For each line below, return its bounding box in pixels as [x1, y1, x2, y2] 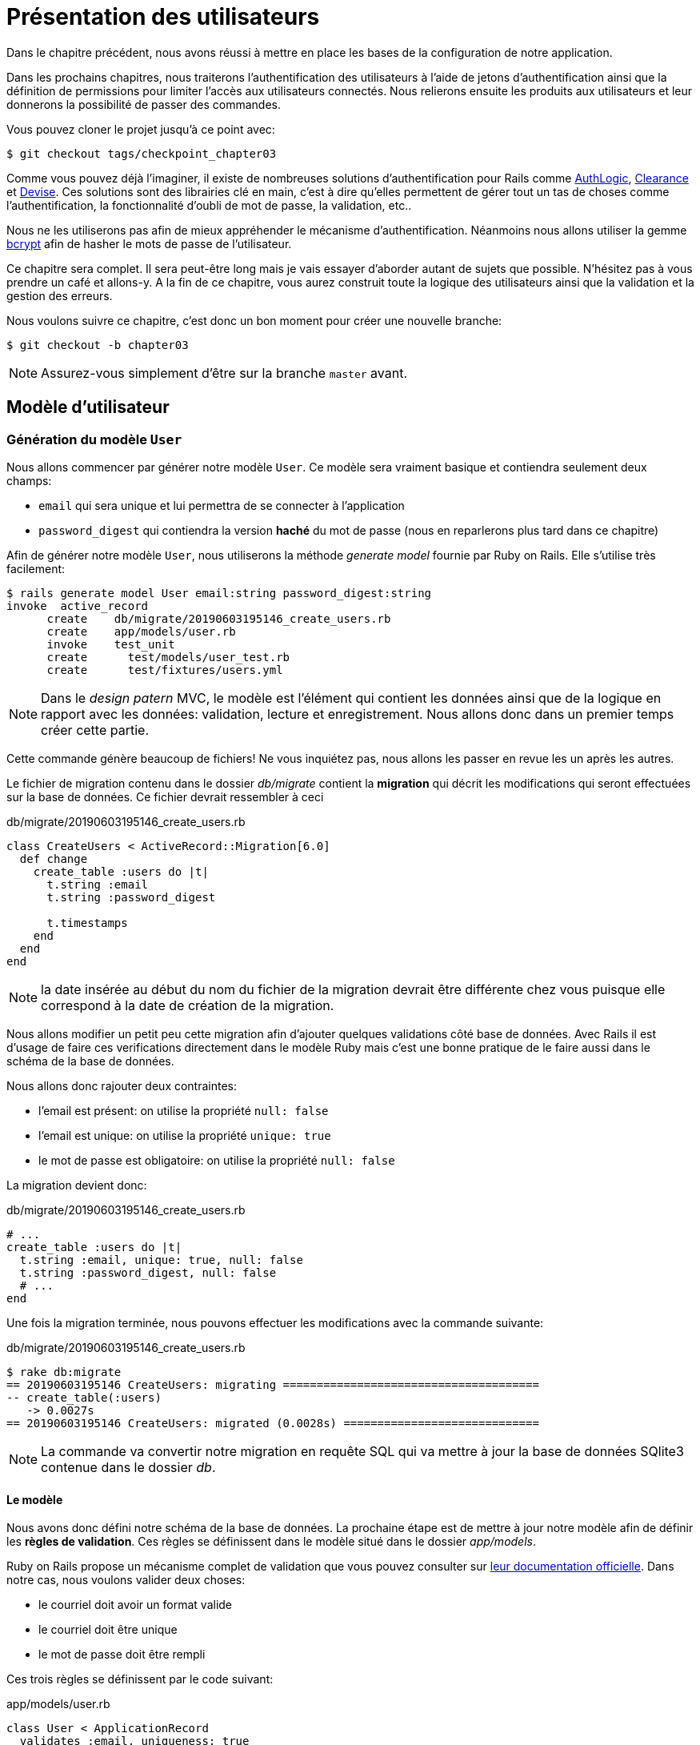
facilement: [6, 561, 66, 576]
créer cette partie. [41, 721, 150, 738]
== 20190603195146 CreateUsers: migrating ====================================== [6, 1378, 539, 1391]
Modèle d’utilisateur [6, 397, 170, 418]
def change [19, 852, 88, 865]
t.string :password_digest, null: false [19, 1266, 277, 1279]
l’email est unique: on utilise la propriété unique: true [38, 1128, 331, 1142]
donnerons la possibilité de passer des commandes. [6, 97, 281, 111]
